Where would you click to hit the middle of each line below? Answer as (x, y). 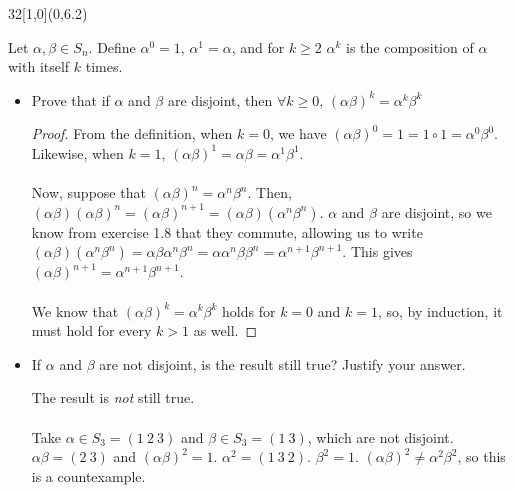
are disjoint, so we (436, 211)
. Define (112, 46)
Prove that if (70, 99)
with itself (39, 66)
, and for (258, 46)
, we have (298, 133)
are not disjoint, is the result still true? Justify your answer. (282, 363)
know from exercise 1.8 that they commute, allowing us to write (227, 231)
